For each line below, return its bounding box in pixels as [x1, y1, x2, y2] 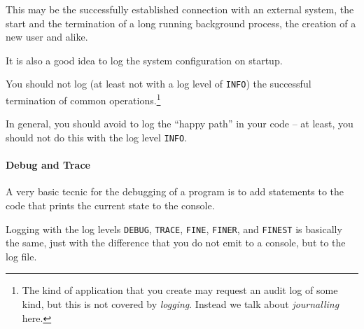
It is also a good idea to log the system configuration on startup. [6, 52, 283, 67]
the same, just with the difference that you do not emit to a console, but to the [6, 235, 346, 250]
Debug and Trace [6, 157, 90, 172]
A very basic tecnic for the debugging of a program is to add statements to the [6, 184, 344, 199]
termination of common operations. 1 [6, 91, 161, 107]
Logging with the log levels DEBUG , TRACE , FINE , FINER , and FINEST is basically [6, 221, 342, 236]
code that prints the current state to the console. [6, 197, 215, 212]
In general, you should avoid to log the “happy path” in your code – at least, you [6, 116, 353, 131]
